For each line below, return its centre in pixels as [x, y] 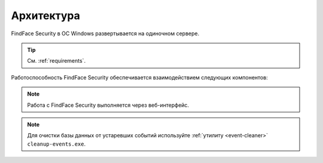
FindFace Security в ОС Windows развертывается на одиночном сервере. [105, 33]
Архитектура [46, 16]
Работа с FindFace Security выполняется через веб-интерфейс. [108, 105]
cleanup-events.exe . [57, 144]
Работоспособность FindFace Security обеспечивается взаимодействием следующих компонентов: [140, 77]
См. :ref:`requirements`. [57, 61]
